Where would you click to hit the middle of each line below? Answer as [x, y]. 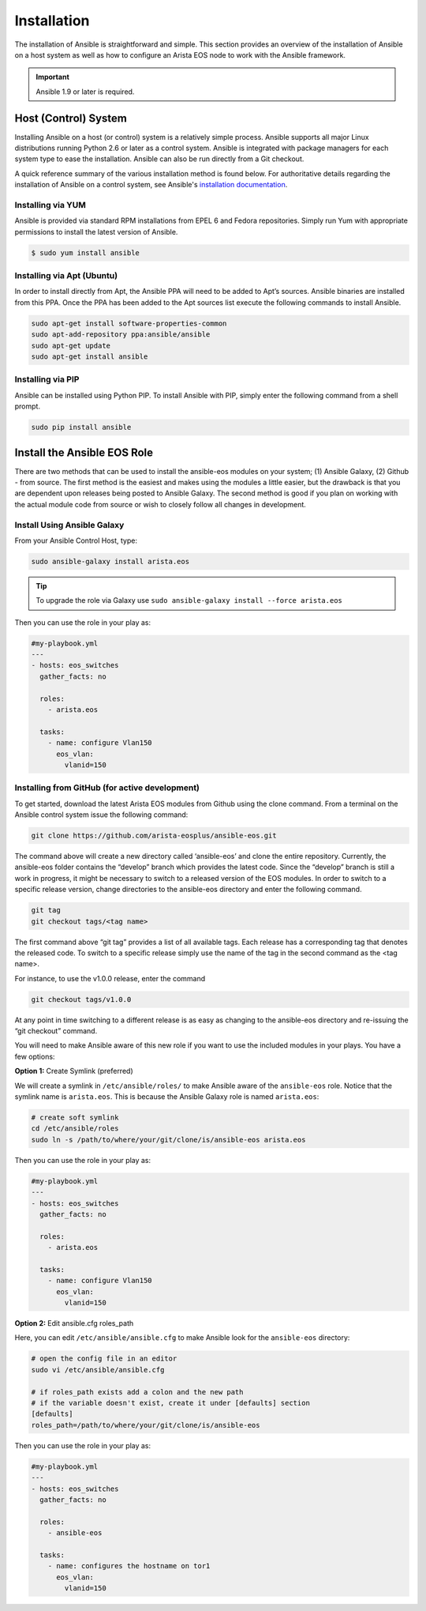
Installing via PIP [47, 379]
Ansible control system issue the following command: [101, 815]
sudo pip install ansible [81, 427]
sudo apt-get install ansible [90, 356]
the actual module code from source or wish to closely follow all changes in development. [161, 504]
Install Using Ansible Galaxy [69, 525]
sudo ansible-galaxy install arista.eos [110, 561]
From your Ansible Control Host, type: [76, 540]
